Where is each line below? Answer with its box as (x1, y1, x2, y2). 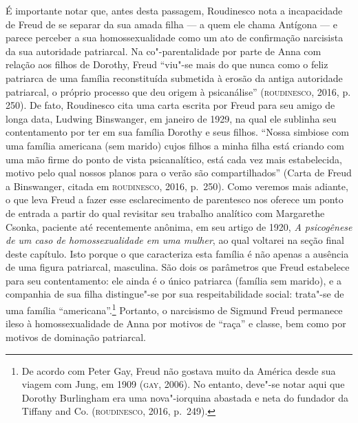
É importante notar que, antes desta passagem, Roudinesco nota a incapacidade (6, 3, 343, 17)
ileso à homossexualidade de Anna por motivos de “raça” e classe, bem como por (6, 316, 346, 331)
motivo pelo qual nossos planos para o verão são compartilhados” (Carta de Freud (6, 165, 352, 180)
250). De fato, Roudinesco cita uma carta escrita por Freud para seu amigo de (6, 98, 335, 112)
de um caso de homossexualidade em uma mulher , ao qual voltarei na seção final (6, 233, 344, 247)
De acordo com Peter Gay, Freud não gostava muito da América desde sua (21, 363, 336, 378)
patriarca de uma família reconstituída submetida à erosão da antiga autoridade (6, 70, 343, 85)
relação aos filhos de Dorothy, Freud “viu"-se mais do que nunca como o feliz (6, 57, 328, 72)
